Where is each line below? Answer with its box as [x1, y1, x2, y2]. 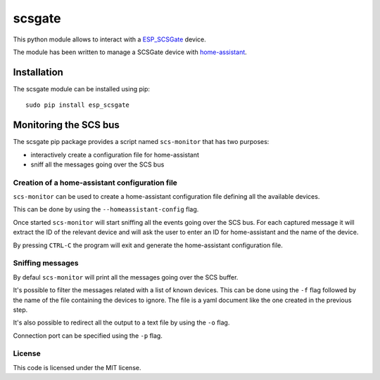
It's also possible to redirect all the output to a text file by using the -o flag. [13, 318, 230, 327]
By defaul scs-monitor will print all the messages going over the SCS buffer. [13, 273, 239, 281]
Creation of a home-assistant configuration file [13, 178, 177, 188]
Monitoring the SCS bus [13, 119, 120, 131]
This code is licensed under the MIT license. [13, 363, 141, 372]
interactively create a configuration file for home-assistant [30, 150, 200, 159]
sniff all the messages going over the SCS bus [30, 160, 165, 169]
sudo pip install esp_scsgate [25, 101, 130, 109]
